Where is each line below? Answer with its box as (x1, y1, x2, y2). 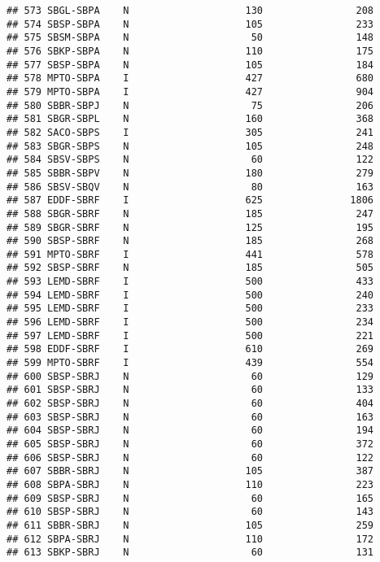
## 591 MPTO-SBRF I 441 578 (7, 248, 374, 260)
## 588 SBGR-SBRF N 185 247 (7, 207, 374, 220)
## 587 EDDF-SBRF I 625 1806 (7, 194, 374, 207)
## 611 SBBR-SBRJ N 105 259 (7, 519, 374, 531)
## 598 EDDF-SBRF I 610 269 (7, 343, 374, 355)
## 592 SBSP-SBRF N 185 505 (7, 262, 374, 274)
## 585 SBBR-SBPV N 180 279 (7, 167, 374, 179)
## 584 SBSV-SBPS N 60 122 (7, 154, 374, 166)
